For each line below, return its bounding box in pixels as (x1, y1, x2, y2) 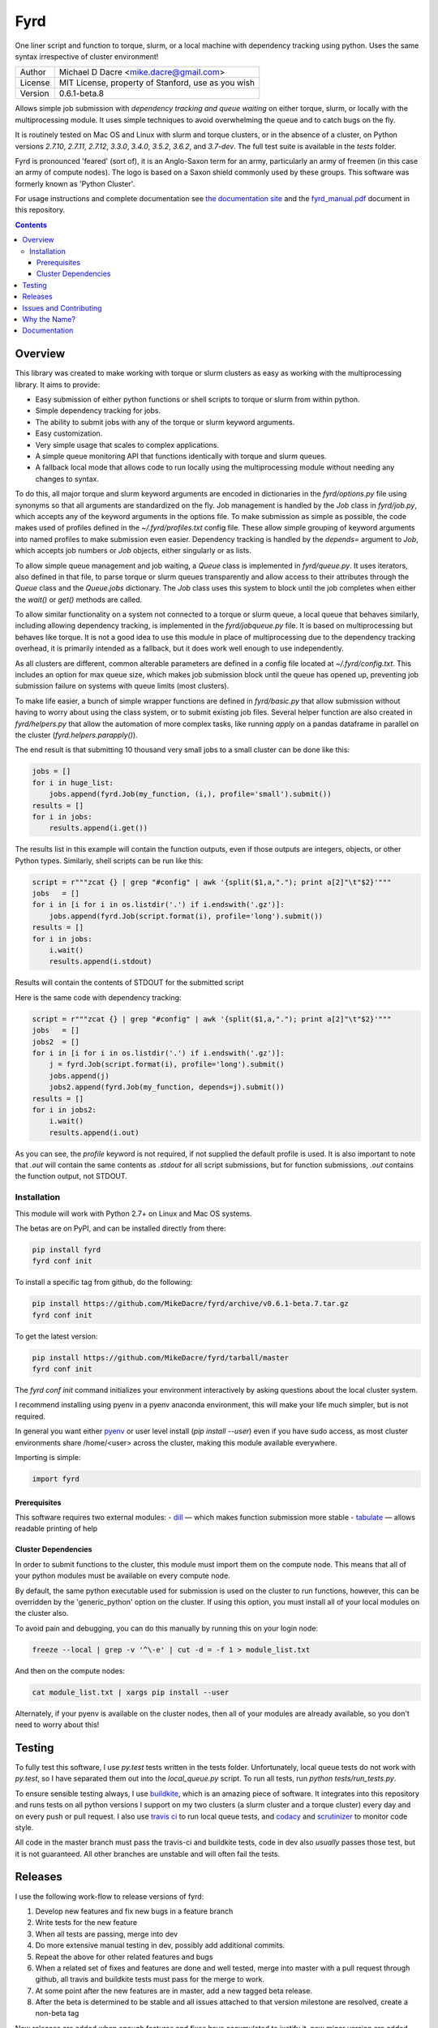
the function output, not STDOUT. (15, 1171, 127, 1181)
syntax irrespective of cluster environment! (15, 51, 159, 61)
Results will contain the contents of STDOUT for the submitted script (15, 977, 244, 987)
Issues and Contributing (22, 303, 102, 312)
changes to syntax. (35, 474, 99, 483)
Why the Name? (22, 314, 76, 324)
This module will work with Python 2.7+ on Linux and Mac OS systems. (15, 1209, 252, 1218)
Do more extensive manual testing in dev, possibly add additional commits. (35, 1940, 286, 1950)
